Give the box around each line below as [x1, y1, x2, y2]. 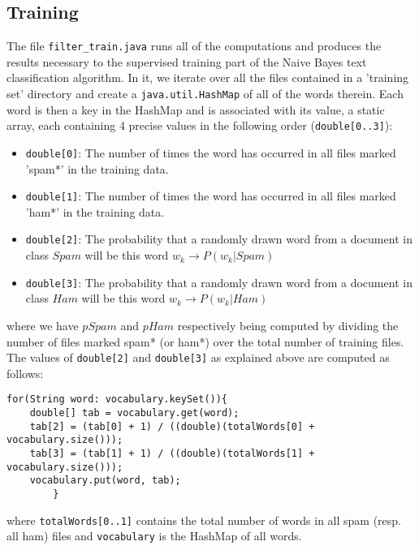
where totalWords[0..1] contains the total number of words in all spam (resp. [6, 511, 402, 528]
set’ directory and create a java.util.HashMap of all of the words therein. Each [6, 85, 404, 102]
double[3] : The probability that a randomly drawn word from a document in [25, 273, 413, 290]
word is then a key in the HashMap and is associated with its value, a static [6, 101, 385, 118]
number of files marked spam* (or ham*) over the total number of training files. [6, 333, 404, 350]
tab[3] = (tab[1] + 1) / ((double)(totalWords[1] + [29, 448, 315, 460]
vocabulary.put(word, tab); [29, 475, 181, 487]
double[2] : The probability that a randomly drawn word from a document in [25, 230, 413, 247]
